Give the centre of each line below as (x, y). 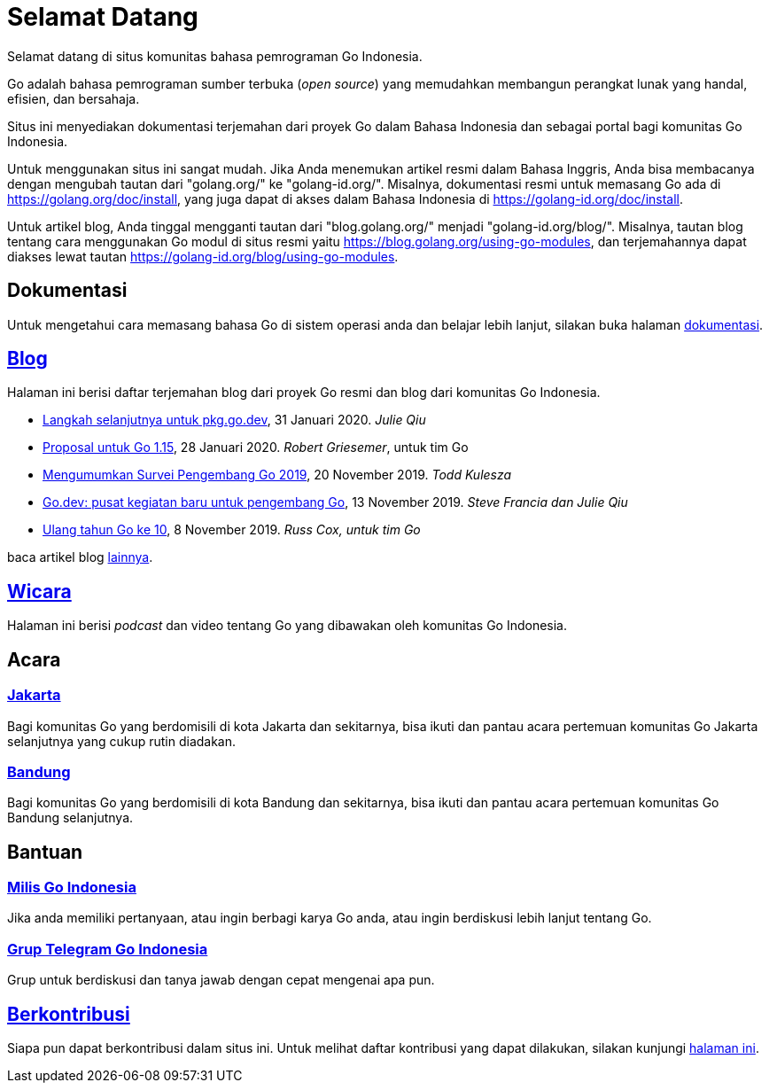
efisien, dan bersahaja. (74, 98)
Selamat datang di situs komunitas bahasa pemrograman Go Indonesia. (215, 56)
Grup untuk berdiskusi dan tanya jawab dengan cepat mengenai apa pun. (221, 980)
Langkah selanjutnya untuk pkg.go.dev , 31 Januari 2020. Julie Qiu (234, 420)
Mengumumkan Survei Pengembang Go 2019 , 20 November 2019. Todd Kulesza (277, 475)
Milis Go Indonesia (72, 888)
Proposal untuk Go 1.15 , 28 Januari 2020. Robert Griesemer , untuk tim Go (256, 448)
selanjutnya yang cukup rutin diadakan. (122, 741)
